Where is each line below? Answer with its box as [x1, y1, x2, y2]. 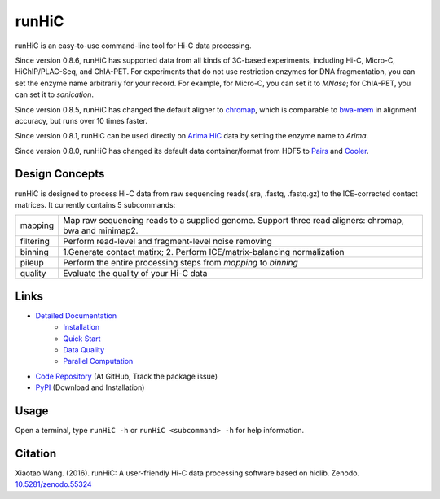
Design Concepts [15, 167, 105, 181]
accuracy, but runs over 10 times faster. [15, 116, 148, 125]
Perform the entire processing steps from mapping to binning [62, 257, 299, 269]
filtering [20, 236, 51, 247]
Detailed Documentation [35, 310, 117, 321]
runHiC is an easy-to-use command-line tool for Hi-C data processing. [15, 41, 252, 50]
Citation [15, 446, 57, 460]
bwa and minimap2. [62, 225, 139, 236]
